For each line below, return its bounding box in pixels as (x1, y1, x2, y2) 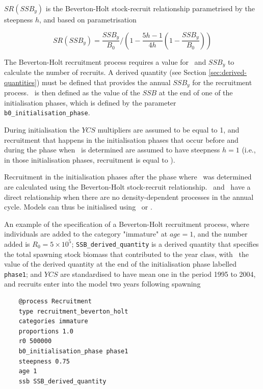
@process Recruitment (18, 297, 92, 305)
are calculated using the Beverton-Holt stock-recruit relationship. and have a (4, 181, 251, 192)
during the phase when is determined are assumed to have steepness (4, 144, 220, 155)
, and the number (193, 228, 248, 239)
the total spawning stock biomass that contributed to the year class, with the (4, 248, 249, 259)
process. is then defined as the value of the (4, 87, 140, 98)
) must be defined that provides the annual (36, 76, 171, 87)
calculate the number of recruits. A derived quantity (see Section (4, 67, 206, 77)
